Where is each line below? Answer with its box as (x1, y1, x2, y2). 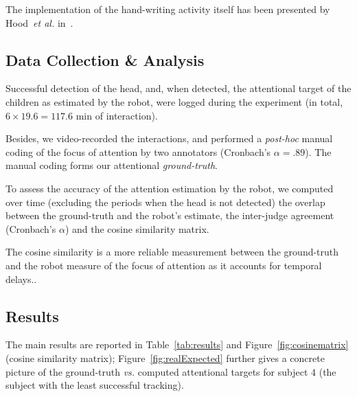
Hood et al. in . (5, 15, 73, 30)
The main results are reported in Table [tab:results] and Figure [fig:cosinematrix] (5, 337, 349, 352)
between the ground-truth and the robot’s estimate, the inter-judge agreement (5, 208, 334, 223)
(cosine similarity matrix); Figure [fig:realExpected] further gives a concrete (5, 350, 325, 365)
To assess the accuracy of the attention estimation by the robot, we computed (5, 181, 334, 195)
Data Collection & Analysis (5, 49, 205, 70)
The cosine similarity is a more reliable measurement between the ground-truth (5, 245, 339, 259)
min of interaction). (76, 108, 158, 122)
